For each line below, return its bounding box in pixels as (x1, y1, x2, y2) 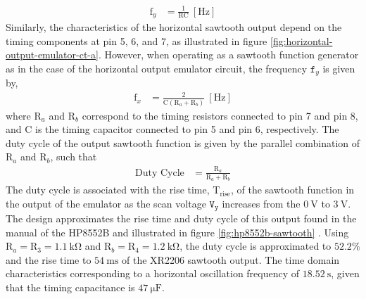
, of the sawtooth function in (230, 182, 355, 197)
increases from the (222, 196, 301, 210)
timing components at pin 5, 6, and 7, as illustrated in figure (6, 33, 267, 48)
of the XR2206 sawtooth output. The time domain (122, 252, 340, 267)
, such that (50, 149, 97, 164)
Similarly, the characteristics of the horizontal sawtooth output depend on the (6, 20, 342, 34)
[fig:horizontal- (270, 33, 333, 48)
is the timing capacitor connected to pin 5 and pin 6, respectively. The (35, 122, 339, 136)
